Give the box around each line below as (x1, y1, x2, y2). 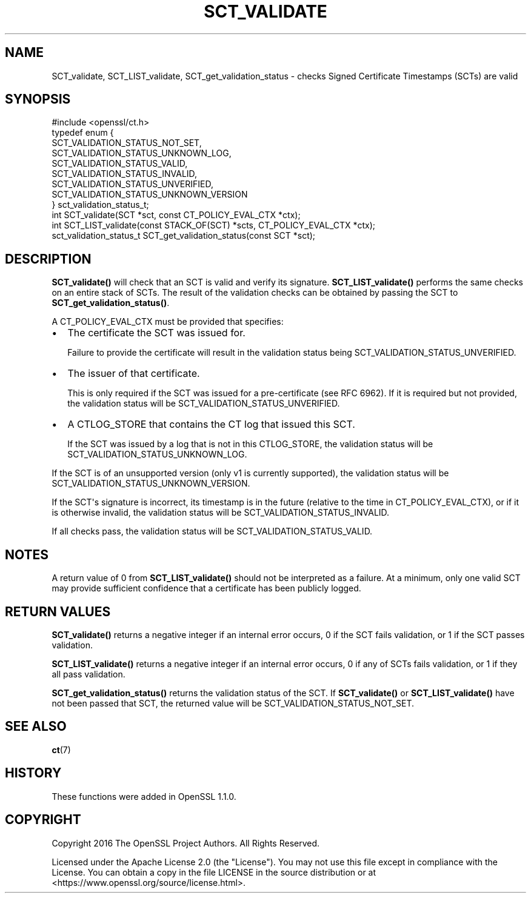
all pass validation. (52, 668, 125, 679)
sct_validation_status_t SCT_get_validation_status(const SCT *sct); (52, 230, 316, 241)
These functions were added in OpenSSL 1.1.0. (52, 791, 236, 802)
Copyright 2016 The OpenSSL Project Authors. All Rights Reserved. (52, 837, 320, 848)
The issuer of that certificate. (67, 367, 200, 380)
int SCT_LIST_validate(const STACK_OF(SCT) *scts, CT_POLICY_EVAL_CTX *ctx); (52, 220, 376, 231)
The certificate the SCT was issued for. (67, 327, 245, 339)
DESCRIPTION (5, 251, 92, 267)
